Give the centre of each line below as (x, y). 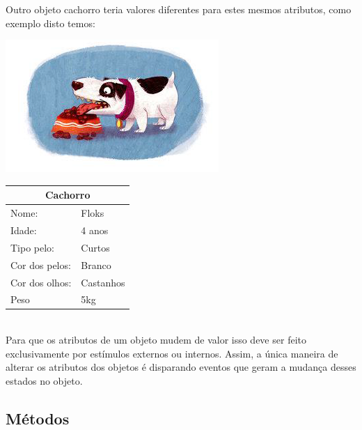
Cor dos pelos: (41, 264)
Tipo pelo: (33, 247)
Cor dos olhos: (41, 282)
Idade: (24, 230)
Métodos (38, 418)
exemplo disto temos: (50, 23)
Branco (96, 264)
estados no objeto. (44, 380)
